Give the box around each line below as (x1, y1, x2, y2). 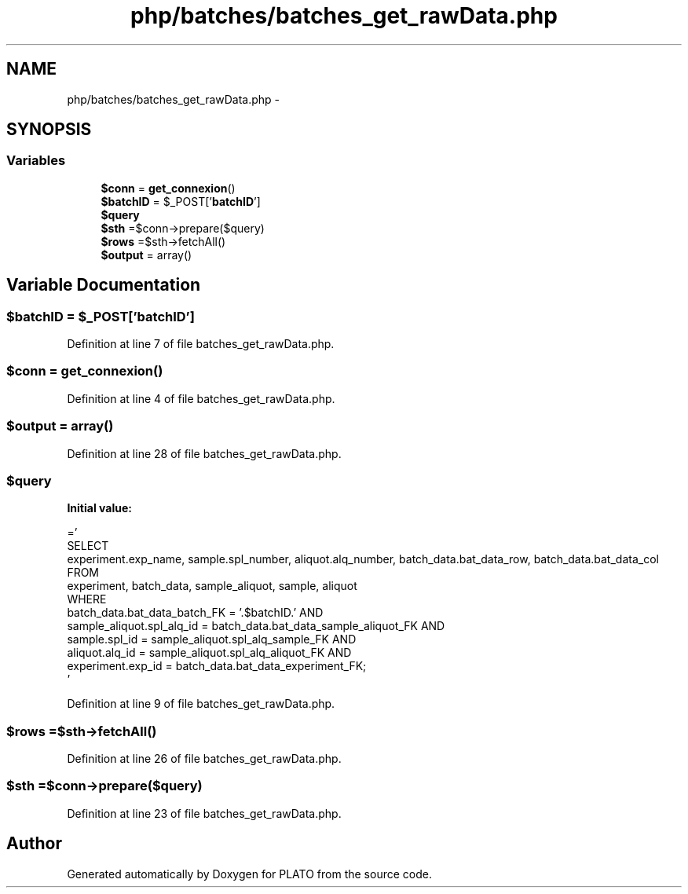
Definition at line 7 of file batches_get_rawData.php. (67, 337, 335, 351)
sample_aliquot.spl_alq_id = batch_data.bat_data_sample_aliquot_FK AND (67, 619, 445, 633)
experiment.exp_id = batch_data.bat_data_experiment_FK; (67, 659, 367, 673)
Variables (6, 152, 66, 169)
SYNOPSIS (6, 119, 92, 140)
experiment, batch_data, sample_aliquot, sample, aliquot (67, 579, 357, 593)
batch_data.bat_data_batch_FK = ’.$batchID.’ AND (67, 606, 324, 620)
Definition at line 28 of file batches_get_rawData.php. (67, 446, 342, 460)
